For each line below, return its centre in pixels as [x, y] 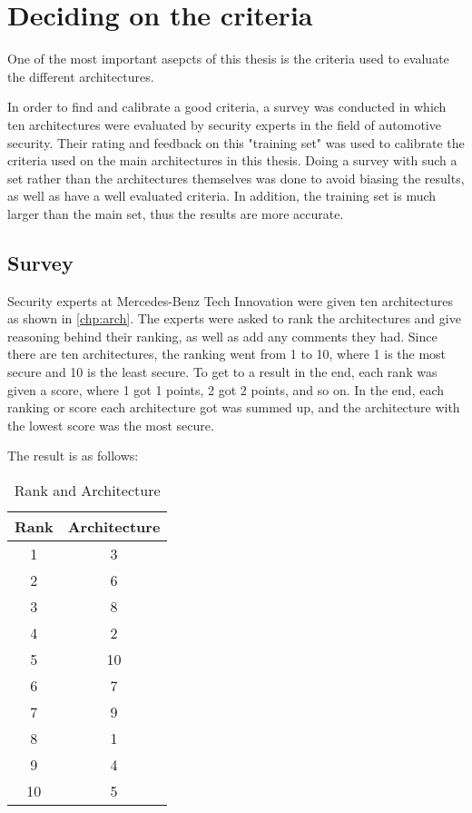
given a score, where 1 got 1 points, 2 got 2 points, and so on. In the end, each [226, 389]
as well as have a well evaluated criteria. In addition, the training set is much [222, 196]
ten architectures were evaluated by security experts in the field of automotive [224, 124]
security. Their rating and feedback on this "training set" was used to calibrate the [236, 142]
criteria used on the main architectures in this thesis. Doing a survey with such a [232, 160]
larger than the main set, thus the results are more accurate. [176, 213]
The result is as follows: [73, 456]
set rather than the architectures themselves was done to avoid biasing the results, [236, 178]
